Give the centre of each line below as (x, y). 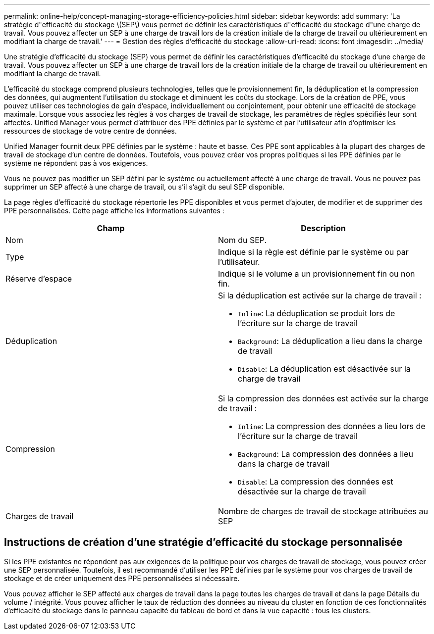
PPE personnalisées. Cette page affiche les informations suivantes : (114, 211)
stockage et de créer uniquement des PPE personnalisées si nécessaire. (122, 578)
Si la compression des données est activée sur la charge (323, 398)
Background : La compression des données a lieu (325, 454)
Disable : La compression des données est (316, 482)
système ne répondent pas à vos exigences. (76, 163)
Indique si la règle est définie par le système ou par (313, 252)
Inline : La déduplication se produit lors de (317, 313)
